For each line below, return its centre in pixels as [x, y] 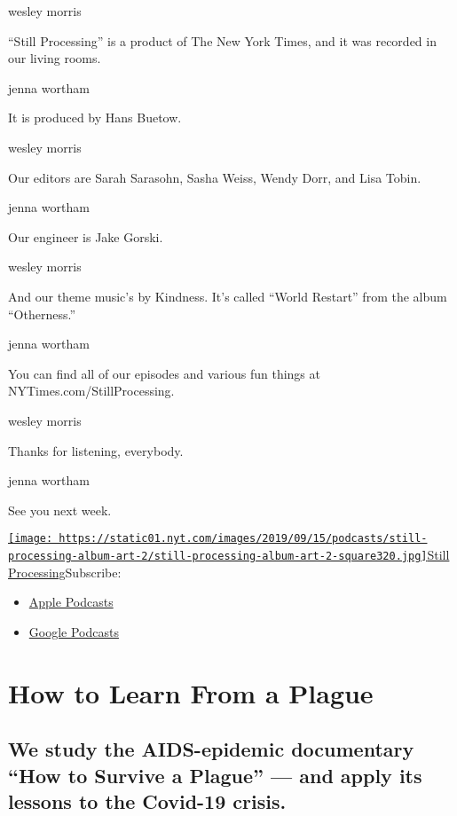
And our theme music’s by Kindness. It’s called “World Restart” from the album [228, 296]
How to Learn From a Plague [191, 692]
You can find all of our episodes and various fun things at [164, 373]
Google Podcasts [74, 631]
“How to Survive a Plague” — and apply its [215, 775]
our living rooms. [55, 58]
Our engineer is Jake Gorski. [86, 236]
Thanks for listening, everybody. [96, 450]
